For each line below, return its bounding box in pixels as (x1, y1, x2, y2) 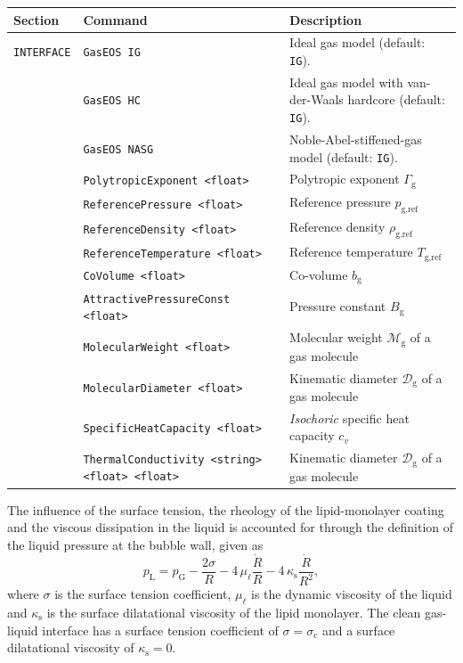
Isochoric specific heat (289, 408, 410, 427)
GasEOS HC (83, 94, 141, 108)
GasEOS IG (83, 46, 141, 60)
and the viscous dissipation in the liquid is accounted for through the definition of (7, 518, 454, 536)
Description (289, 10, 362, 29)
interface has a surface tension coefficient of (42, 620, 279, 639)
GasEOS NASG (83, 143, 154, 156)
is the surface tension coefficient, (54, 585, 231, 603)
